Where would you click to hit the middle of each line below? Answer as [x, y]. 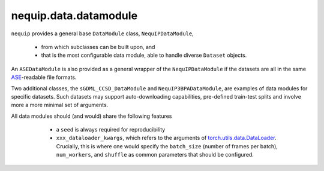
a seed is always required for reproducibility [111, 130]
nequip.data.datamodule [74, 16]
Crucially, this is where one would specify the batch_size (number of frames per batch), [167, 146]
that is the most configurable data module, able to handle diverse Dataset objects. [144, 55]
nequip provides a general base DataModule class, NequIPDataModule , [103, 33]
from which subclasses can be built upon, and [98, 47]
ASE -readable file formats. [44, 77]
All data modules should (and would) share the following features [91, 116]
